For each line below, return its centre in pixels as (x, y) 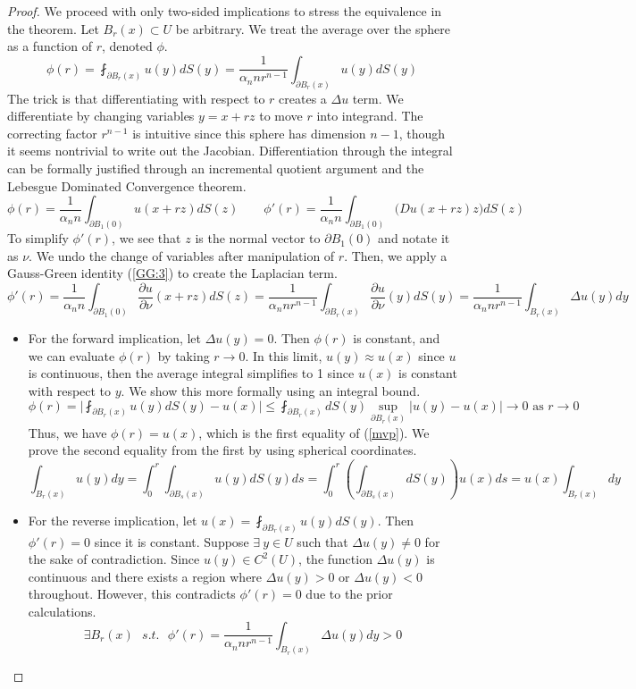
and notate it (414, 238)
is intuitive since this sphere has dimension (249, 133)
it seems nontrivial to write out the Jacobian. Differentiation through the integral (230, 151)
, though (422, 133)
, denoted (127, 46)
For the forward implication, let (115, 338)
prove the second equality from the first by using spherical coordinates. (222, 450)
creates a (303, 98)
